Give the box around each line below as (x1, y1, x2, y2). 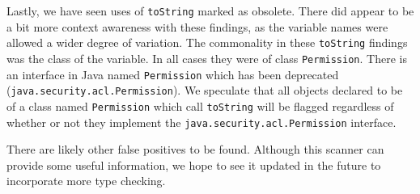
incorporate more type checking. (6, 172, 166, 189)
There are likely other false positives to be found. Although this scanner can (6, 141, 384, 158)
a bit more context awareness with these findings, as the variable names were (6, 18, 388, 35)
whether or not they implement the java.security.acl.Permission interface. (6, 113, 397, 130)
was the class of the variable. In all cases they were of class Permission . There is (6, 49, 407, 66)
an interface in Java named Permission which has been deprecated (6, 65, 339, 82)
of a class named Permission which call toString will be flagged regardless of (6, 97, 394, 114)
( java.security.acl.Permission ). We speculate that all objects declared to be (6, 82, 403, 99)
